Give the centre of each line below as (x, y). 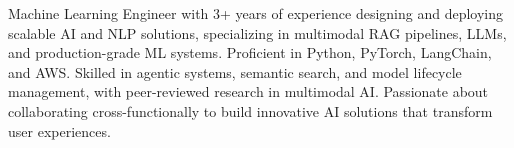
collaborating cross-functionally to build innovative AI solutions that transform (250, 110)
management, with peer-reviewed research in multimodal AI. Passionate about (248, 91)
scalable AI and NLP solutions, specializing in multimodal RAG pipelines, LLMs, (257, 32)
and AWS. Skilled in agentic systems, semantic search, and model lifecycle (235, 71)
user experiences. (59, 130)
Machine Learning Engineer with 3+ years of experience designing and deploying (256, 13)
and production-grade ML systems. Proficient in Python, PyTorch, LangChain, (250, 52)
